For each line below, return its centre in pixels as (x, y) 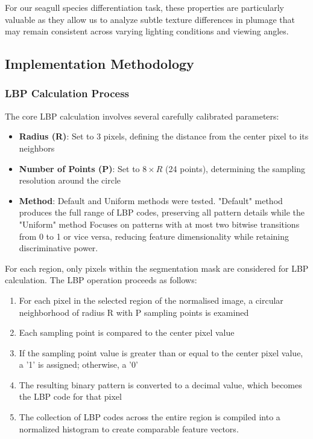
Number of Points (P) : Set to (79, 168)
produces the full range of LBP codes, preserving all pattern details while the (162, 212)
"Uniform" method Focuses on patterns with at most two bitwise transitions (159, 224)
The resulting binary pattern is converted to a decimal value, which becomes (160, 384)
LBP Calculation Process (67, 93)
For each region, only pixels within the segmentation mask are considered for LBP (157, 268)
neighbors (37, 148)
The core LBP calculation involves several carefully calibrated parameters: (142, 116)
